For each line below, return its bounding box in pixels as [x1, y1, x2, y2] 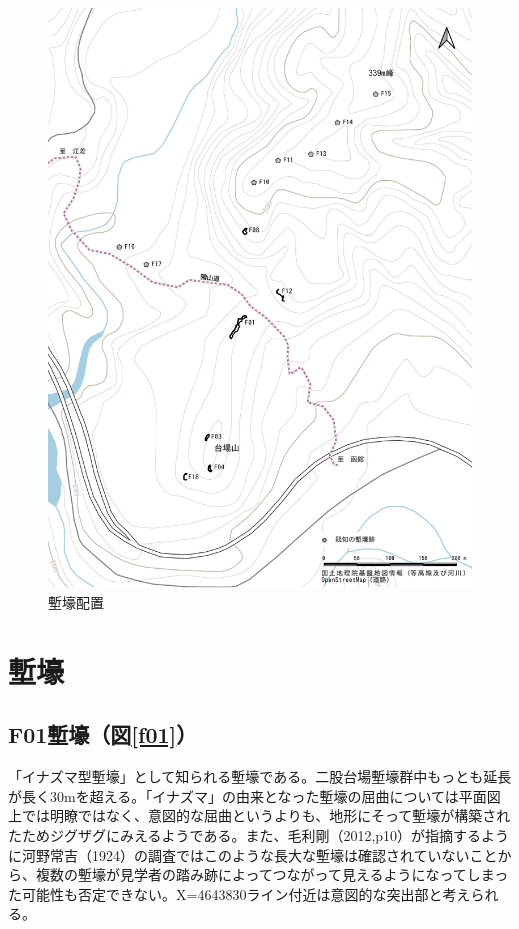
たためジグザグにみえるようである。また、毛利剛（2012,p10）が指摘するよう [8, 824, 510, 845]
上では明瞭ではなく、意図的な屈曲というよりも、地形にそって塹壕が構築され [8, 805, 511, 826]
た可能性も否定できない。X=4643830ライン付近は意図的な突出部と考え [8, 883, 471, 904]
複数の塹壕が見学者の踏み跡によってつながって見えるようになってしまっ [35, 864, 509, 885]
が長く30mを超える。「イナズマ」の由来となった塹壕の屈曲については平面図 [8, 785, 501, 806]
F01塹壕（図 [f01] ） [8, 719, 198, 750]
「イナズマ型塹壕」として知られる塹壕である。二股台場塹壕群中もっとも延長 [8, 766, 512, 787]
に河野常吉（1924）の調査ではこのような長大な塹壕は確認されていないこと [8, 844, 498, 865]
